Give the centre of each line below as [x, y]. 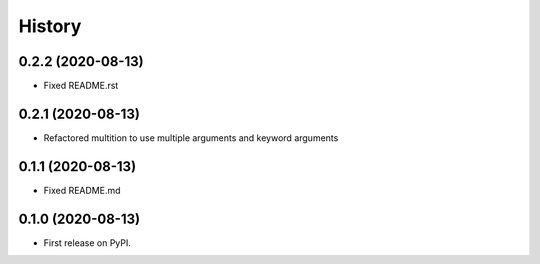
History [50, 26]
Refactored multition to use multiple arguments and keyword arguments [191, 137]
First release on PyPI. [87, 242]
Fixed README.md [82, 190]
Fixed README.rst [81, 86]
